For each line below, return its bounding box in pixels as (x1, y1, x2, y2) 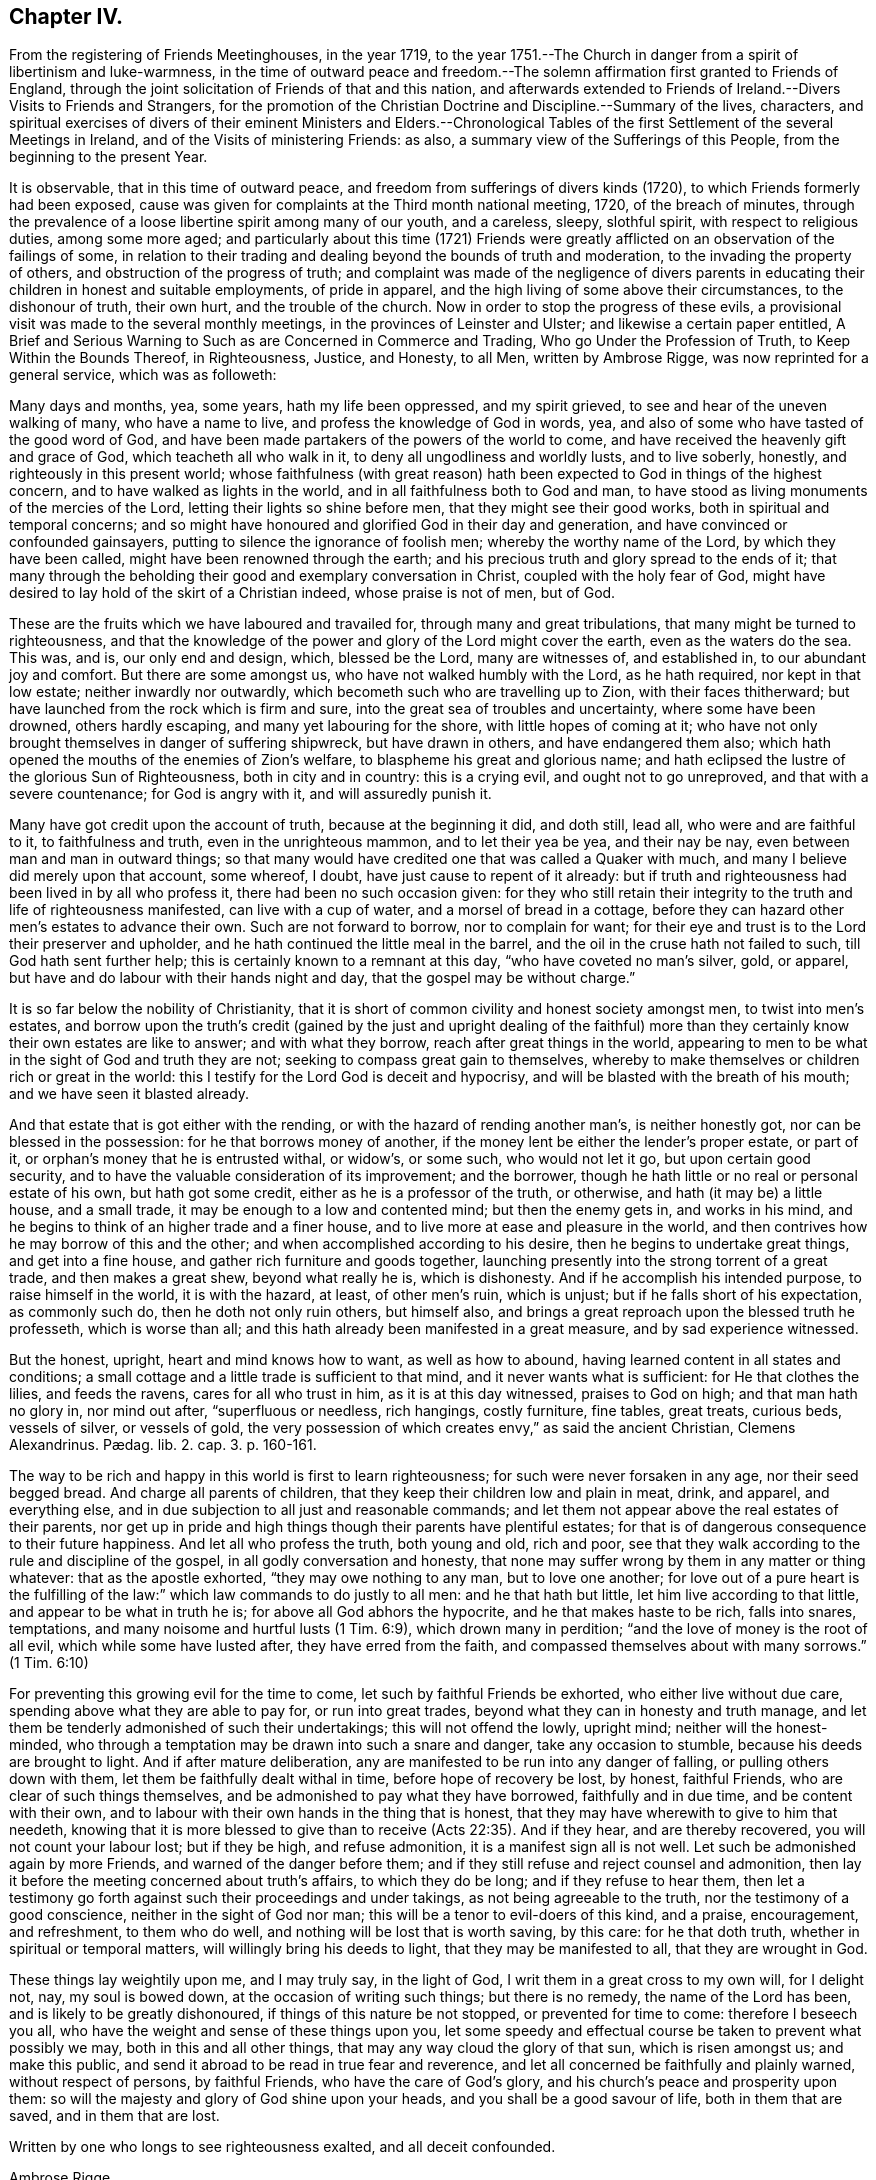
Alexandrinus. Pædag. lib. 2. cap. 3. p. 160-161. (9, 1436, 317, 1454)
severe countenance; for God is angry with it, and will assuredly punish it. (9, 785, 492, 803)
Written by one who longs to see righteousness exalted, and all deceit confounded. (9, 2138, 556, 2156)
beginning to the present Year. (9, 148, 208, 166)
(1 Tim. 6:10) (9, 1654, 89, 1672)
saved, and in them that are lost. (9, 2107, 220, 2125)
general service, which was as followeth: (9, 366, 277, 384)
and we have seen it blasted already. (9, 1085, 250, 1103)
